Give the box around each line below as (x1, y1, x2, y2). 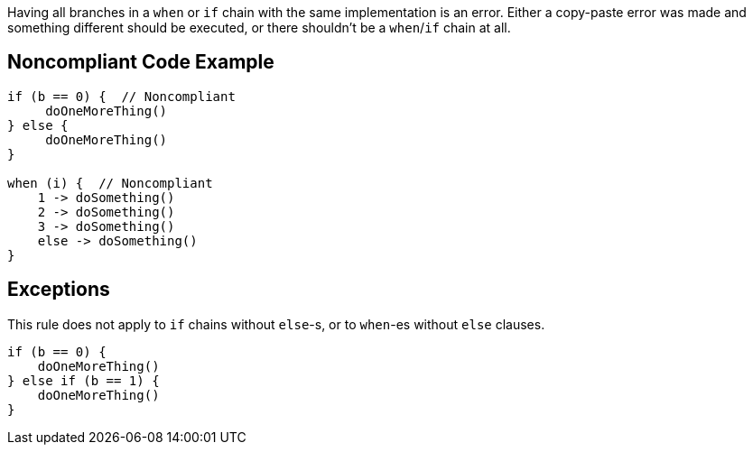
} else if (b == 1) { (7, 373, 160, 388)
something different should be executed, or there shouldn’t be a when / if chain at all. (7, 20, 511, 35)
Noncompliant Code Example (7, 51, 274, 74)
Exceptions (7, 278, 110, 301)
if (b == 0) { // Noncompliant (7, 88, 236, 104)
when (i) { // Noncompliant (7, 175, 213, 190)
